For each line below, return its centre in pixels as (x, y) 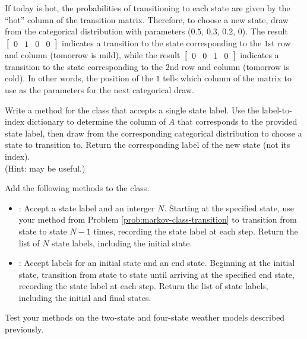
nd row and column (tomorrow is (230, 66)
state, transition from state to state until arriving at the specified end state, (156, 274)
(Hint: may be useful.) (45, 168)
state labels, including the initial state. (122, 243)
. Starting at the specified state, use (229, 207)
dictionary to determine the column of (96, 121)
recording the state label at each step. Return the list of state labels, (143, 286)
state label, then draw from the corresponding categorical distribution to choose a (153, 133)
